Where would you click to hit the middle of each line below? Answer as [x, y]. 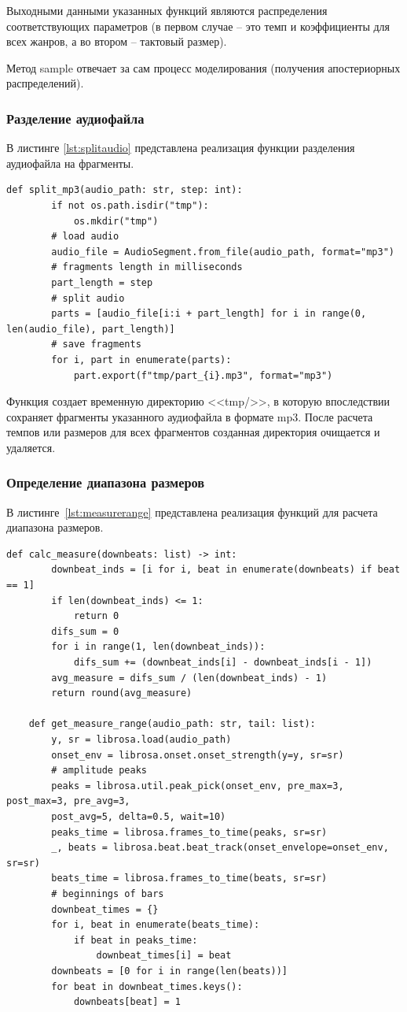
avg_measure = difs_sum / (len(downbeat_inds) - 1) [189, 678]
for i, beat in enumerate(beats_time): [156, 925]
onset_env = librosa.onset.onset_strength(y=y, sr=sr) [198, 755]
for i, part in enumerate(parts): [141, 360]
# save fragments [96, 345]
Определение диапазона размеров [106, 482]
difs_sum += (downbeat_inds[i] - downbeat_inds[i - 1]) [223, 663]
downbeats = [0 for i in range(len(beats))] [169, 971]
